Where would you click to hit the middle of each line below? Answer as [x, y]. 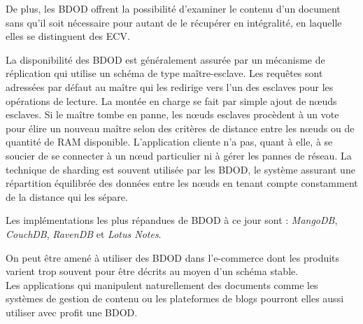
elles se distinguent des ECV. [68, 36]
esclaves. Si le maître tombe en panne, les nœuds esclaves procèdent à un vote [172, 114]
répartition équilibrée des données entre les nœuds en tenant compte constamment [182, 183]
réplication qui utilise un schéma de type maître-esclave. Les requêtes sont [164, 73]
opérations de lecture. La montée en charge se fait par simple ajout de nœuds [171, 100]
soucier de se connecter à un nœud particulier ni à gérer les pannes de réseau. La [179, 155]
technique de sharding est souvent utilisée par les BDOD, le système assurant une [180, 169]
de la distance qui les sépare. [67, 196]
